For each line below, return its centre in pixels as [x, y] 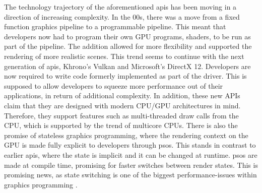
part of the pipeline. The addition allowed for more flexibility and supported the [128, 46]
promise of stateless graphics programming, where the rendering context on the [126, 135]
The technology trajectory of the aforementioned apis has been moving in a [120, 7]
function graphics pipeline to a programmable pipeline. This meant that [115, 26]
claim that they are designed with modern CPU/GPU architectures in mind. [122, 105]
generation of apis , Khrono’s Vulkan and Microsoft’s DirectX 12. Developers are [127, 66]
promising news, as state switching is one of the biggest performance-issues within [130, 175]
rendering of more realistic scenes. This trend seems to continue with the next [124, 56]
